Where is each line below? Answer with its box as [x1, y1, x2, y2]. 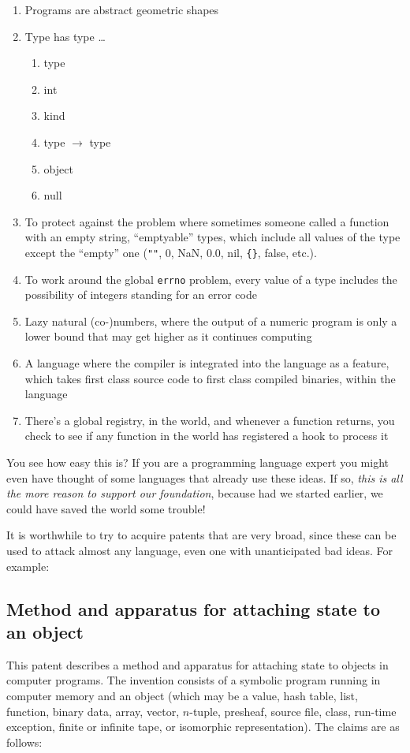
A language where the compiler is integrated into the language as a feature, [24, 355, 389, 371]
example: [6, 557, 50, 574]
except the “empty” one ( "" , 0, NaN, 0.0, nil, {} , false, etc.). [24, 244, 317, 260]
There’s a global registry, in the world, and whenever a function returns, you [24, 412, 395, 428]
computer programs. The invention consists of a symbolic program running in [6, 672, 381, 688]
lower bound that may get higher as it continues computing [24, 328, 312, 345]
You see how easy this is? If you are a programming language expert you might [6, 454, 389, 470]
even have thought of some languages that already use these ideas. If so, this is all [6, 469, 403, 486]
